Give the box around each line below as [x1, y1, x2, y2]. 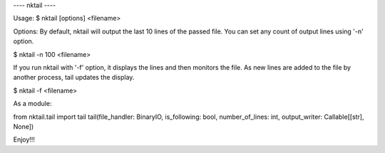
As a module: [13, 100, 52, 108]
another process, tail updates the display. [13, 73, 135, 82]
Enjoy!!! [13, 135, 36, 144]
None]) [13, 122, 34, 131]
